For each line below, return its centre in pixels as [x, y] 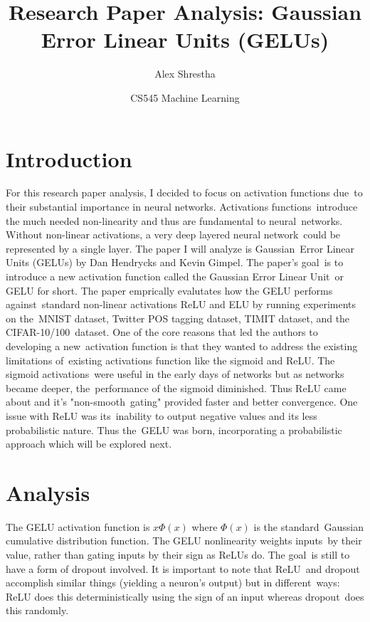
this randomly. [37, 610]
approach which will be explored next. [89, 444]
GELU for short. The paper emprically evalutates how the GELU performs [169, 290]
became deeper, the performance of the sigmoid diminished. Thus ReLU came [176, 388]
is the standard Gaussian [309, 526]
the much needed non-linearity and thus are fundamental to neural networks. [174, 220]
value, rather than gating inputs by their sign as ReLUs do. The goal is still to [178, 555]
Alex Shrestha [185, 74]
